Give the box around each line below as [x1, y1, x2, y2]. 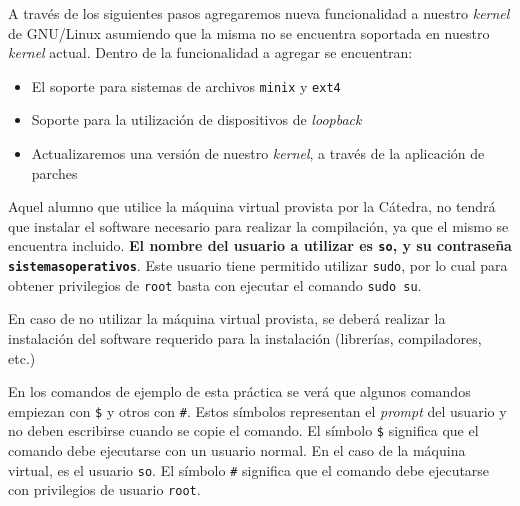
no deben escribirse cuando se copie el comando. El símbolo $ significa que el [8, 420, 479, 441]
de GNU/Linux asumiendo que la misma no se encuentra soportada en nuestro [8, 22, 490, 43]
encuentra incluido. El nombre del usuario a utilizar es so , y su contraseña [8, 235, 512, 256]
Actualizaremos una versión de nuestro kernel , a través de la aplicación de [31, 143, 485, 164]
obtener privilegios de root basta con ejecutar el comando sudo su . [8, 274, 422, 295]
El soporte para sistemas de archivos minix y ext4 [31, 75, 341, 96]
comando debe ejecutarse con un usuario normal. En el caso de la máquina [8, 440, 466, 461]
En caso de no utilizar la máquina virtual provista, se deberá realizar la [8, 308, 446, 329]
